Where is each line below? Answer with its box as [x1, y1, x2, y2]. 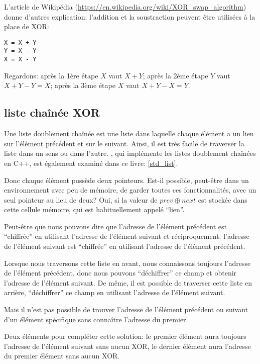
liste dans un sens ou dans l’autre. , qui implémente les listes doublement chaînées [4, 148, 256, 158]
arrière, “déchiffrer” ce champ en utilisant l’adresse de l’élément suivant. [4, 287, 225, 298]
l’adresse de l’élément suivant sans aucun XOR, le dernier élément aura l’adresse [4, 340, 251, 351]
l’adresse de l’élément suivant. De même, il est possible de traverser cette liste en [4, 277, 252, 288]
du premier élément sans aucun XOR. [4, 350, 120, 361]
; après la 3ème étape [50, 80, 115, 90]
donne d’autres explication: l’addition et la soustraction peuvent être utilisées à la [4, 11, 255, 22]
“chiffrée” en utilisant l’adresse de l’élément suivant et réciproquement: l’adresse [4, 231, 249, 241]
